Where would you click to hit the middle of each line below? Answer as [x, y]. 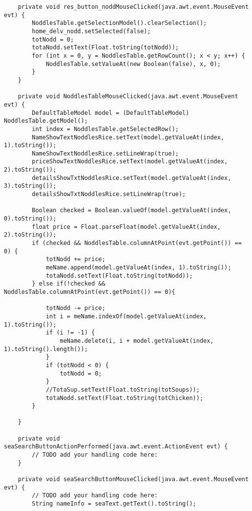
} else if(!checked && [69, 284]
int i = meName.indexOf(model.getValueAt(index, [126, 316]
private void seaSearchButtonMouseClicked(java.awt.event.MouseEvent [133, 479]
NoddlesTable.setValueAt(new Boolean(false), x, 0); [133, 64]
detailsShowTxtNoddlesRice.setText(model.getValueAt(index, [132, 178]
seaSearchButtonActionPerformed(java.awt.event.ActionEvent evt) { [116, 447]
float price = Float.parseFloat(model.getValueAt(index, [126, 227]
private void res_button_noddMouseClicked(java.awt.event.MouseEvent [133, 7]
